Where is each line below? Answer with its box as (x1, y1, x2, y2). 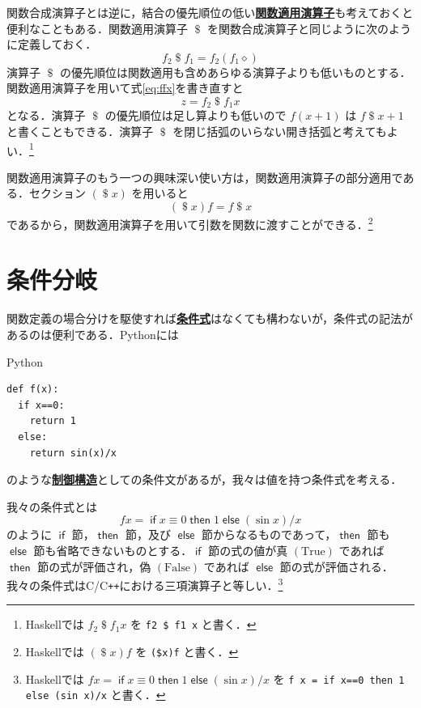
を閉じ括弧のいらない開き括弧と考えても (172, 123, 387, 140)
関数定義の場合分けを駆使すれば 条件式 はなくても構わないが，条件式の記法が (6, 310, 414, 327)
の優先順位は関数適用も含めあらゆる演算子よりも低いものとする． (60, 63, 411, 80)
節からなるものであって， (202, 526, 337, 543)
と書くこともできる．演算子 (6, 123, 154, 140)
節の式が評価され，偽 (37, 557, 151, 574)
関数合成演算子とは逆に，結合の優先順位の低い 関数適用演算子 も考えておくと (6, 4, 414, 20)
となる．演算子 (6, 107, 86, 124)
